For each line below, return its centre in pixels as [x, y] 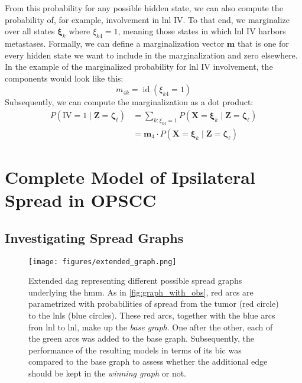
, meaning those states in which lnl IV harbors [202, 31]
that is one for [263, 43]
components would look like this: [64, 78]
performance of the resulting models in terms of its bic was [135, 350]
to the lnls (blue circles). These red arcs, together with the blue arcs [152, 315]
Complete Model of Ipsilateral [130, 176]
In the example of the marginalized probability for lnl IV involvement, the [139, 66]
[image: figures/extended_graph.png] [103, 262]
